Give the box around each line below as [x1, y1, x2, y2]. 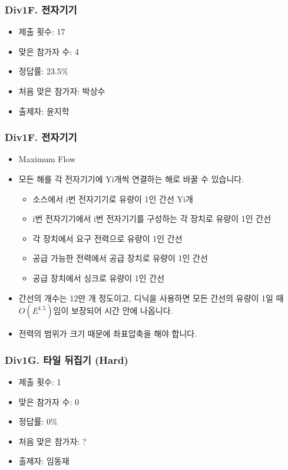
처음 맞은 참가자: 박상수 [18, 85, 105, 97]
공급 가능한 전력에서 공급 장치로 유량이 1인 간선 [32, 252, 208, 264]
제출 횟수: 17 [18, 25, 65, 38]
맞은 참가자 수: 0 [18, 395, 79, 407]
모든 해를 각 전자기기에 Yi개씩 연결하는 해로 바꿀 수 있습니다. [18, 173, 244, 185]
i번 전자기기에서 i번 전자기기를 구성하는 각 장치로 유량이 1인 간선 [32, 212, 272, 225]
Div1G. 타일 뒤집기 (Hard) [5, 352, 128, 367]
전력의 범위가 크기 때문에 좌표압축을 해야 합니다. [18, 327, 197, 340]
